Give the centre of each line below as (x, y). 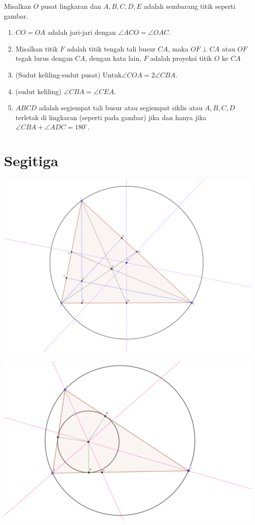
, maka (178, 48)
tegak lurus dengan (44, 58)
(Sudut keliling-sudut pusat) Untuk (68, 74)
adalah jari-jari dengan (82, 32)
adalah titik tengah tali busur (111, 48)
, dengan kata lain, (113, 58)
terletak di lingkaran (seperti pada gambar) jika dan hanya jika (111, 117)
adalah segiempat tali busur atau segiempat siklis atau (121, 108)
